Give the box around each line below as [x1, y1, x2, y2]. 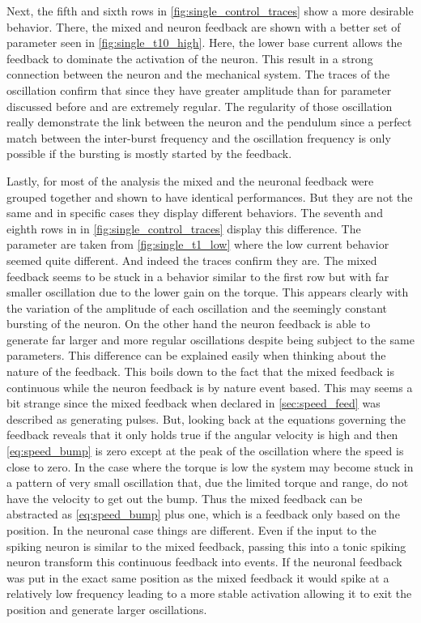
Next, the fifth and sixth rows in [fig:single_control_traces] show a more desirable [6, 2, 414, 19]
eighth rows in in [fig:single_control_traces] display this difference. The [6, 220, 361, 237]
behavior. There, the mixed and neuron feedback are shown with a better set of [6, 18, 401, 35]
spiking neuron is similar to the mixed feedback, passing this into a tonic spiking [6, 537, 406, 554]
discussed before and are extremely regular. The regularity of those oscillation [6, 97, 393, 114]
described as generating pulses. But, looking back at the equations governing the [6, 410, 406, 427]
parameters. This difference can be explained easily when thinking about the [6, 347, 386, 364]
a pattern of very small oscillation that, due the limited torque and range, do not [6, 474, 409, 491]
